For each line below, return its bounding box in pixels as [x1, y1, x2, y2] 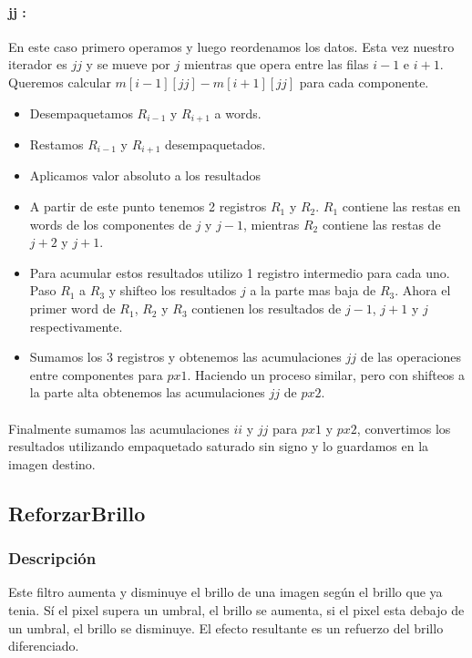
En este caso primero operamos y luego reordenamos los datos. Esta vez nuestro [8, 36, 455, 56]
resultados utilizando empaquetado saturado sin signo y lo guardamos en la [8, 437, 429, 456]
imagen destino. [8, 454, 96, 473]
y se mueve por [86, 55, 170, 74]
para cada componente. [299, 72, 429, 91]
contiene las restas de [322, 214, 441, 233]
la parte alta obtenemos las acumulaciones [29, 383, 265, 402]
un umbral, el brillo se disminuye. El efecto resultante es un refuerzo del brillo [8, 618, 444, 637]
